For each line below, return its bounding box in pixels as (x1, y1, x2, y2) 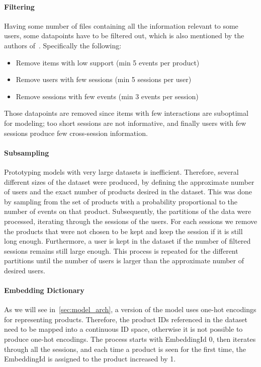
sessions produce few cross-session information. (4, 127, 148, 138)
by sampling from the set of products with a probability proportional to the (4, 196, 238, 206)
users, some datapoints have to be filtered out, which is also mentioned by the (4, 30, 244, 41)
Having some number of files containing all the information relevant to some (4, 20, 238, 31)
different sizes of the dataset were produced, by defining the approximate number (4, 176, 254, 187)
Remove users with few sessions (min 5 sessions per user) (16, 74, 192, 85)
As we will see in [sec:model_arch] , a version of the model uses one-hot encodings (4, 304, 256, 315)
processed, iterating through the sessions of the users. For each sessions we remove (4, 215, 257, 226)
